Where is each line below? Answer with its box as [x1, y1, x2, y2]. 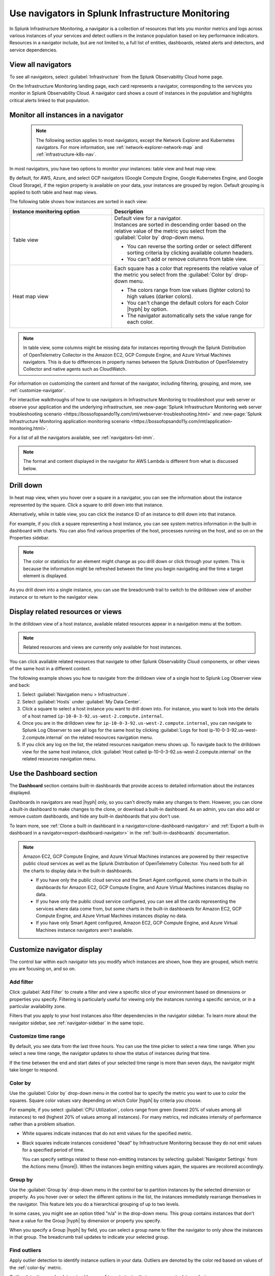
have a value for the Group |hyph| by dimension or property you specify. [9, 1217, 161, 1223]
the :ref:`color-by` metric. [9, 1264, 63, 1270]
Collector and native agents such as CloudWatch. [23, 366, 127, 372]
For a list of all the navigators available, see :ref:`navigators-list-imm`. [9, 434, 155, 441]
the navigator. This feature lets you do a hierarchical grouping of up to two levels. [9, 1201, 180, 1207]
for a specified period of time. [22, 1147, 85, 1153]
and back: [9, 682, 31, 689]
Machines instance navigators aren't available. [36, 927, 133, 933]
